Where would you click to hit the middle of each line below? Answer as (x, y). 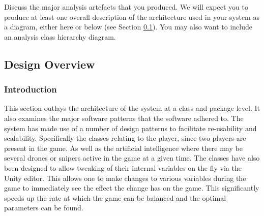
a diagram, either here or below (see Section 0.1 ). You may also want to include (128, 27)
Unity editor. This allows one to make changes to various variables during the (125, 178)
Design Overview (50, 64)
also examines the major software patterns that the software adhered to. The (124, 118)
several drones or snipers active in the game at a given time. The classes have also (132, 158)
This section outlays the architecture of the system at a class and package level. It (132, 108)
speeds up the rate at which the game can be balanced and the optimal (115, 197)
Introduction (31, 89)
